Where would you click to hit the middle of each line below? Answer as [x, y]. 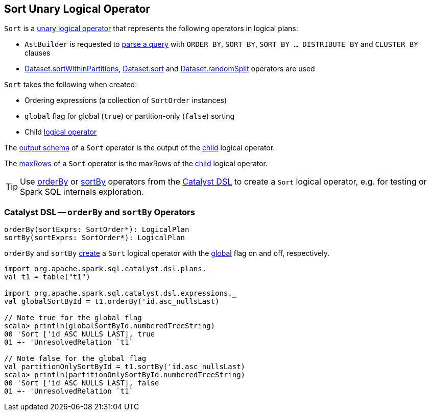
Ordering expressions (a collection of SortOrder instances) [126, 100]
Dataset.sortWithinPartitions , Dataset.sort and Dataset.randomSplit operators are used [170, 69]
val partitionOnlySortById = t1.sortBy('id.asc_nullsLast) [125, 367]
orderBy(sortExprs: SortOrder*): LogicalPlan [97, 230]
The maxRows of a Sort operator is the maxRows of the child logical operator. [136, 164]
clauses [38, 53]
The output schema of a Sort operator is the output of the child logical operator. [140, 148]
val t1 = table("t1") [47, 277]
